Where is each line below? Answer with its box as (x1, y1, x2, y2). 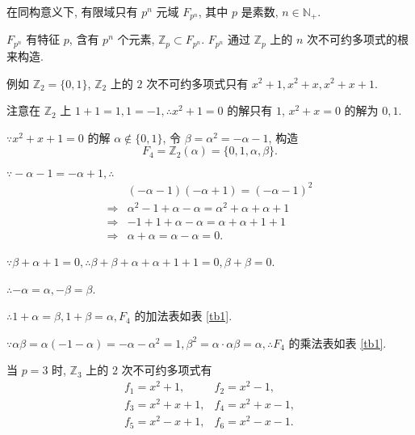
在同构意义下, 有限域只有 (6, 3, 138, 19)
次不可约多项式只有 (146, 74, 249, 91)
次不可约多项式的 (307, 31, 398, 48)
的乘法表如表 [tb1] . (288, 334, 387, 351)
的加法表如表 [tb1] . (134, 307, 233, 324)
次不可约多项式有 (121, 361, 212, 378)
